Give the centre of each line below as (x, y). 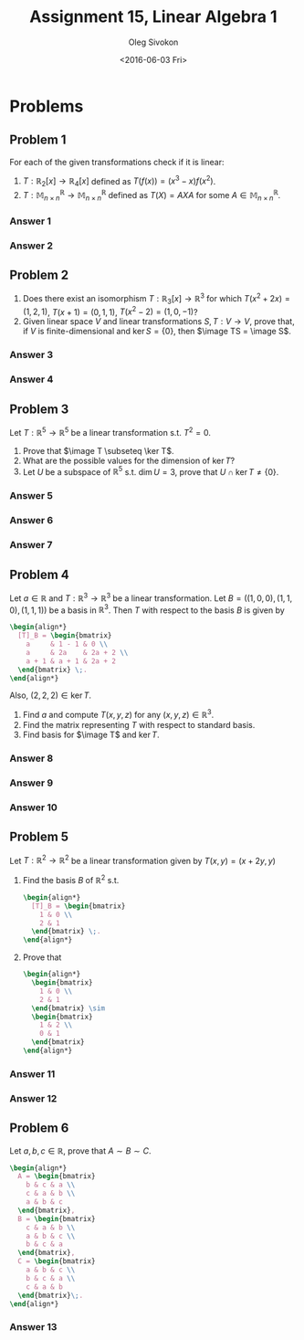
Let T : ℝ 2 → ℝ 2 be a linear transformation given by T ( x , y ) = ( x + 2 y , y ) (143, 860)
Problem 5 (39, 837)
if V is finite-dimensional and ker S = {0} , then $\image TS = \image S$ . (157, 332)
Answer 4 (31, 379)
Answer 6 (31, 521)
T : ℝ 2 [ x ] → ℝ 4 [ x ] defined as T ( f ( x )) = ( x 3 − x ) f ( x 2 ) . (119, 181)
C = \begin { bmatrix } (57, 1261)
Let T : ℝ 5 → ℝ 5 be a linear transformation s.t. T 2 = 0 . (110, 432)
